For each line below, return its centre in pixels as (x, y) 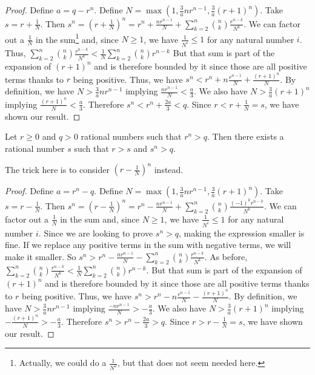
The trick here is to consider (57, 169)
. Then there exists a (246, 136)
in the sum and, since (100, 219)
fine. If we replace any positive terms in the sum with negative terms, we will (148, 245)
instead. (169, 169)
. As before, (226, 256)
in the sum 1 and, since (77, 38)
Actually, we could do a (63, 363)
